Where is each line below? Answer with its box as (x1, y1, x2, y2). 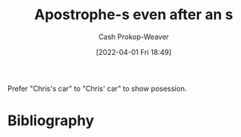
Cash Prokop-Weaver (98, 32, 170, 41)
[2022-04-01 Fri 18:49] (95, 47, 172, 57)
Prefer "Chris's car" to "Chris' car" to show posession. (7, 84, 187, 93)
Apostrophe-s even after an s (34, 6, 234, 24)
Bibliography (7, 112, 94, 130)
